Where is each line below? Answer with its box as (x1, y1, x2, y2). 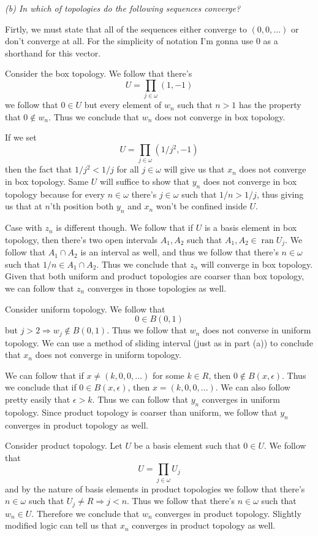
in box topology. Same (5, 175, 89, 187)
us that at (5, 200, 42, 212)
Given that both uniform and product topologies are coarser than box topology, (5, 270, 305, 282)
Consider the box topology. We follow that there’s (5, 67, 192, 80)
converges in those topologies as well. (87, 282, 227, 295)
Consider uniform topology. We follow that (5, 302, 165, 315)
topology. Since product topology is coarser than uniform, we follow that (5, 405, 278, 418)
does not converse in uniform (202, 324, 311, 336)
